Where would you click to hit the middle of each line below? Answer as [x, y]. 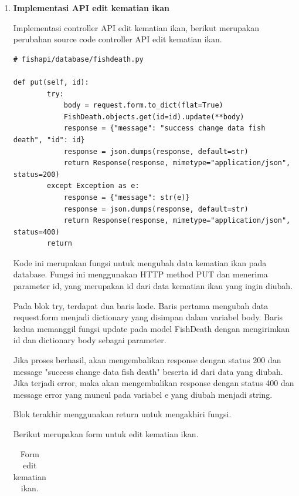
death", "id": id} [49, 140]
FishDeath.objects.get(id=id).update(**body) [154, 117]
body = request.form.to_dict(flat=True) [143, 105]
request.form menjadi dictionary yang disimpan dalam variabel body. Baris [148, 317]
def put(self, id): [51, 82]
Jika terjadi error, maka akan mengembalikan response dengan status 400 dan [154, 383]
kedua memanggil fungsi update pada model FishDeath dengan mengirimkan [151, 328]
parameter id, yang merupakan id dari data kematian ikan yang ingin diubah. [153, 286]
